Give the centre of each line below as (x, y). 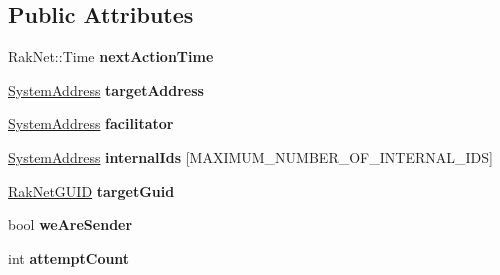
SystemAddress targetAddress (106, 89)
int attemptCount (69, 257)
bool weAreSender (70, 224)
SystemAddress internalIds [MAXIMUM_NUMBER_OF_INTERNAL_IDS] (250, 156)
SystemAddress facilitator (91, 123)
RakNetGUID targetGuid (91, 190)
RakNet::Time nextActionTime (111, 56)
